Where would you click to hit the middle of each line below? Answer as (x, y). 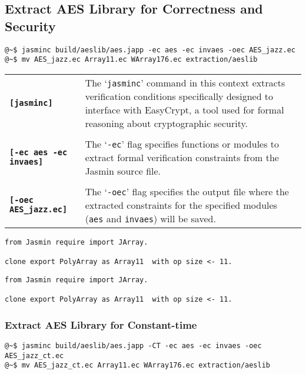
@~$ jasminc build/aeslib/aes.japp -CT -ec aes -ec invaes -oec (133, 346)
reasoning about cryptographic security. (167, 123)
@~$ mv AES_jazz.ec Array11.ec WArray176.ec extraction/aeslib (131, 60)
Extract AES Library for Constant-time (101, 324)
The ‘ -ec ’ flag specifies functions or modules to (182, 143)
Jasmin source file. (123, 171)
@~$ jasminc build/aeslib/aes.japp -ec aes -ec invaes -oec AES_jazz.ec (150, 50)
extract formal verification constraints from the (182, 157)
